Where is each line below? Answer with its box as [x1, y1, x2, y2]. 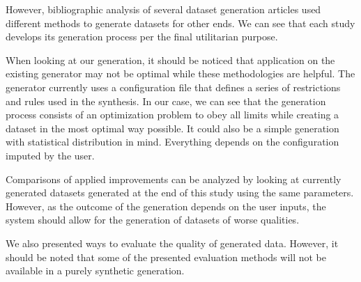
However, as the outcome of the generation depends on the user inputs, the [6, 198, 326, 213]
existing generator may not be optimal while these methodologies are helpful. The [6, 66, 355, 81]
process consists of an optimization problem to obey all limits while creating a [6, 107, 339, 122]
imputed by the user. [6, 148, 95, 162]
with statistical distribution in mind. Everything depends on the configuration [6, 134, 339, 149]
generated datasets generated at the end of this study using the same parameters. [6, 185, 354, 200]
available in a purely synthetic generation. [6, 263, 185, 278]
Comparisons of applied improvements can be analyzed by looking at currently [6, 171, 341, 186]
